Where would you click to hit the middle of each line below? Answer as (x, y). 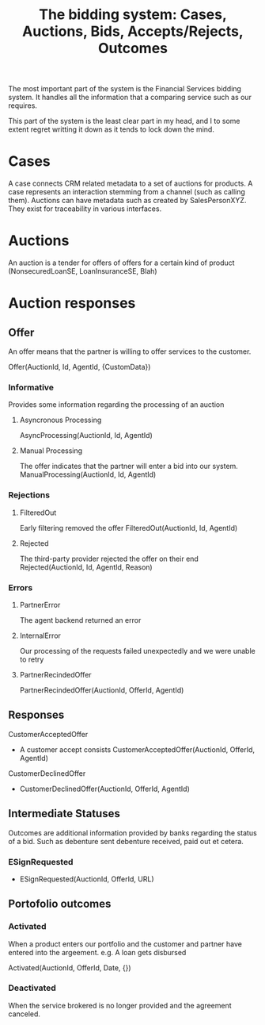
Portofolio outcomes (60, 904)
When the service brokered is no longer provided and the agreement (120, 1005)
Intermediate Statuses (64, 814)
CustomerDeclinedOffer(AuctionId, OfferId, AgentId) (104, 789)
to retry (32, 659)
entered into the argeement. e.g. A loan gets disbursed (97, 952)
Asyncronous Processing (61, 420)
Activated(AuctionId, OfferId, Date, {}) (70, 967)
